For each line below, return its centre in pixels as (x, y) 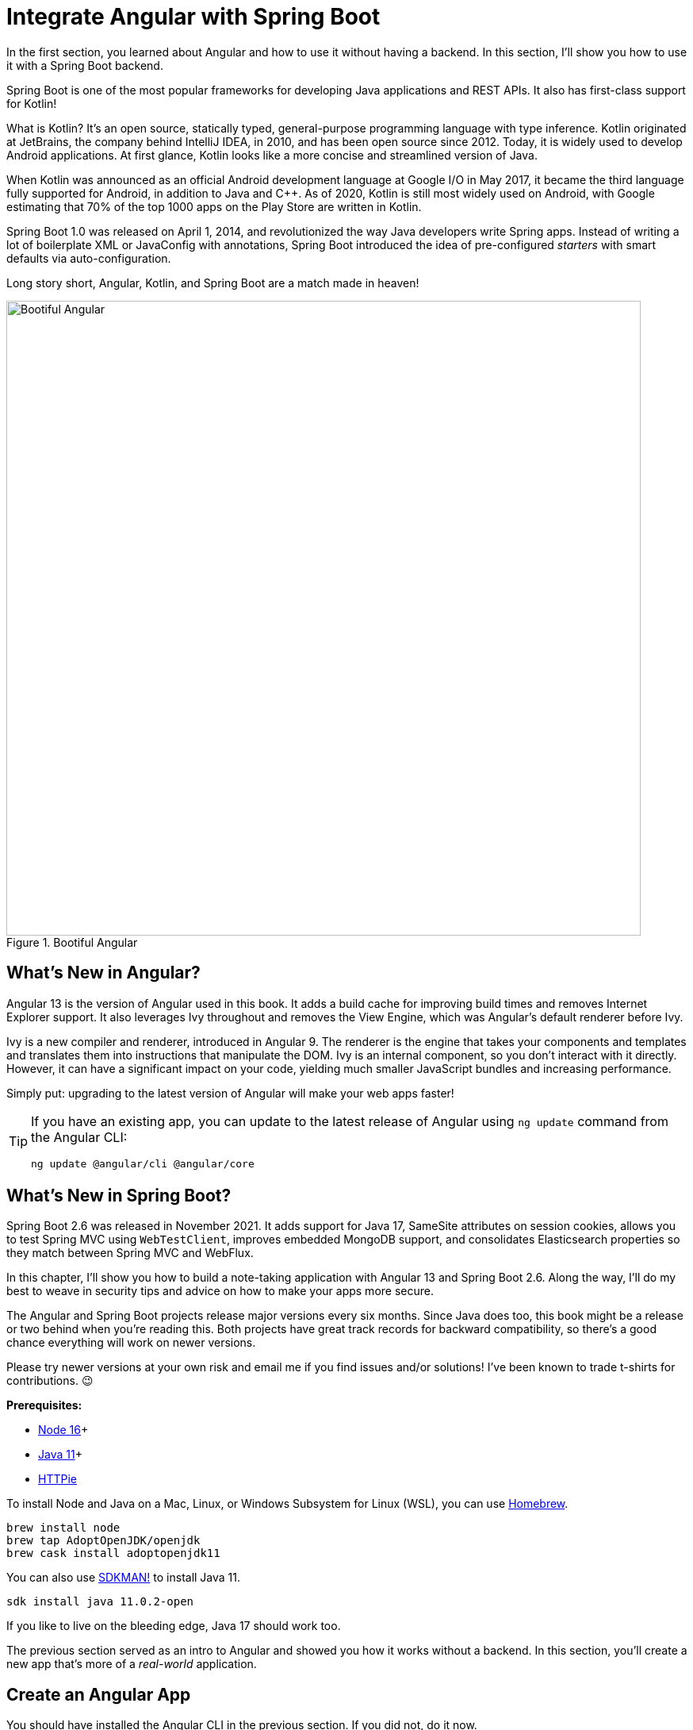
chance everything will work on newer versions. (131, 1343)
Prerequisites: (44, 1405)
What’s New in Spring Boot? (119, 1196)
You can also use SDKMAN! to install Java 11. (124, 1578)
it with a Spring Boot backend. (85, 65)
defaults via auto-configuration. (89, 258)
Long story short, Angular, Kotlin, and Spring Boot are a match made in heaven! (213, 283)
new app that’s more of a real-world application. (132, 1664)
